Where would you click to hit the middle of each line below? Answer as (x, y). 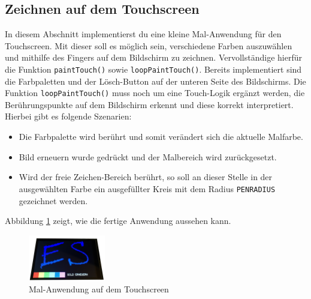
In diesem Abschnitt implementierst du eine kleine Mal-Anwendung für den (143, 34)
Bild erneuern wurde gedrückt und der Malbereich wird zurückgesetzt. (148, 156)
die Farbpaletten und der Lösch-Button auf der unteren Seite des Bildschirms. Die (155, 81)
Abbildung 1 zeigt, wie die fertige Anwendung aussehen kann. (118, 221)
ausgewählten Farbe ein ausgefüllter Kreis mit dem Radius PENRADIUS (147, 188)
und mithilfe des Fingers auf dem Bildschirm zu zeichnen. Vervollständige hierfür (153, 57)
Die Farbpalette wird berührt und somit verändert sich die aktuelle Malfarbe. (161, 137)
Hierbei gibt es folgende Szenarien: (68, 116)
